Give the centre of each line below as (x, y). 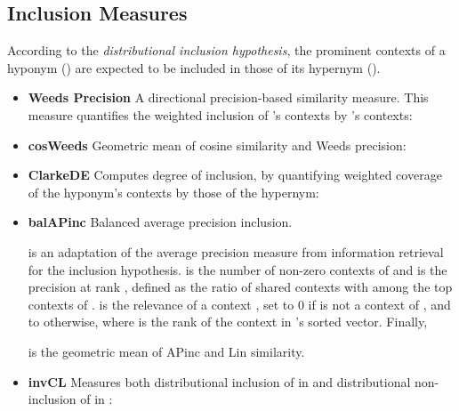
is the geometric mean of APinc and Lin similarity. (166, 351)
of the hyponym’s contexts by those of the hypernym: (173, 192)
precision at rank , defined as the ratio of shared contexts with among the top (240, 287)
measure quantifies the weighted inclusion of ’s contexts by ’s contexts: (220, 114)
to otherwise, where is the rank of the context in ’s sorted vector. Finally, (228, 322)
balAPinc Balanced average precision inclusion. (160, 222)
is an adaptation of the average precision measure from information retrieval (236, 251)
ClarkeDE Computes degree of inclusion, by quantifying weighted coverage (235, 175)
